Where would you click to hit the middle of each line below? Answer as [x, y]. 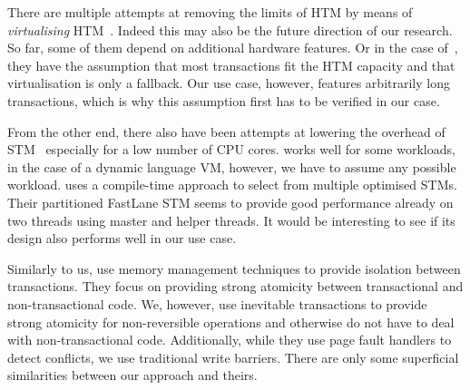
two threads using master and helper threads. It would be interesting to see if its [231, 220]
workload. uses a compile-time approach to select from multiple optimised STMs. [232, 185]
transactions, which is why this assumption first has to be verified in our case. [224, 100]
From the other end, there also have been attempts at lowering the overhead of [226, 131]
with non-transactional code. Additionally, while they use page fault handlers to [230, 340]
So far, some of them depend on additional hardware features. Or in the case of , [233, 48]
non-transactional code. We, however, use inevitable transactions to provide [217, 303]
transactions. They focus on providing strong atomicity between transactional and [235, 286]
